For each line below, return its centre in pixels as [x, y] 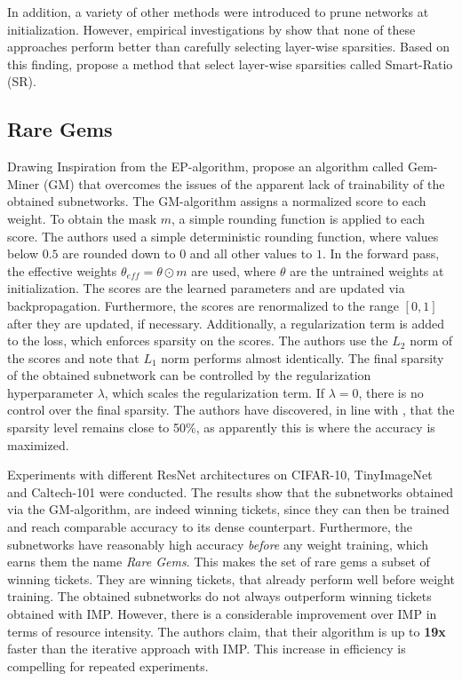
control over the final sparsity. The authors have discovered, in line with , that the [231, 410]
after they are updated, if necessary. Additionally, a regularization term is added [226, 323]
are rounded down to [119, 253]
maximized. [38, 444]
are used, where [234, 270]
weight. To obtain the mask [82, 218]
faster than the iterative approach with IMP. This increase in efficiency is [207, 649]
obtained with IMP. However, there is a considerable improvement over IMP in [222, 614]
